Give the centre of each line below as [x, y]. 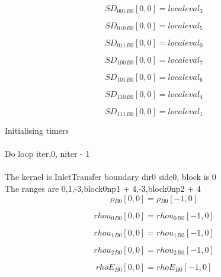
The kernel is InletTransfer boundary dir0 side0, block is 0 [110, 177]
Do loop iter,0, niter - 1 [47, 154]
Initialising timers [37, 130]
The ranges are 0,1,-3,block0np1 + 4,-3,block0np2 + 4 [103, 188]
